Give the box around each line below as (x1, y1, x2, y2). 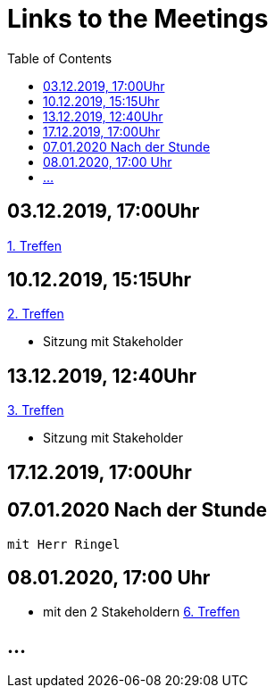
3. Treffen (7, 402, 64, 418)
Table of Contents (7, 50, 112, 66)
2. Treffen (7, 306, 64, 322)
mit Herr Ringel (7, 536, 121, 551)
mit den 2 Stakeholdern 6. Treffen (43, 604, 240, 620)
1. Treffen (7, 237, 62, 253)
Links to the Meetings (7, 4, 269, 34)
